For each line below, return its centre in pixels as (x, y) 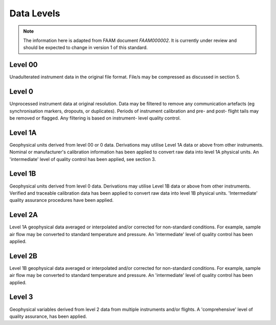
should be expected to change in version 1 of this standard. (86, 48)
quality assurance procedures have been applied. (62, 200)
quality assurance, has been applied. (48, 316)
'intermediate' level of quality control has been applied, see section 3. (83, 159)
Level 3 (21, 297)
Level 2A (24, 215)
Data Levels (35, 13)
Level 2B (24, 256)
